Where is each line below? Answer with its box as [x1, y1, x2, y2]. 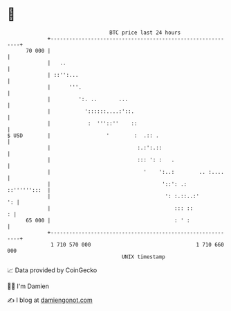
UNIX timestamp [121, 253, 166, 260]
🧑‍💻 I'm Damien [7, 282, 50, 290]
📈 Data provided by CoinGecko [7, 266, 98, 274]
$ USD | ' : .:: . [7, 132, 159, 139]
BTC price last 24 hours [109, 29, 181, 36]
